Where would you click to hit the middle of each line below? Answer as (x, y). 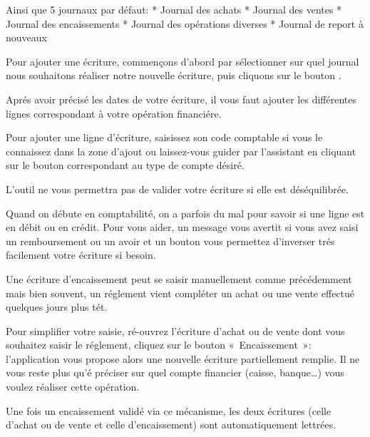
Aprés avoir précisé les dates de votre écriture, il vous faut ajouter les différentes (181, 99)
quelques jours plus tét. (57, 307)
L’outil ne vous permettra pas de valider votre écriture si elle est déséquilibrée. (178, 189)
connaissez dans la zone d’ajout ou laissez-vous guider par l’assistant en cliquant (181, 151)
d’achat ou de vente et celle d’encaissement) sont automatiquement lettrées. (171, 425)
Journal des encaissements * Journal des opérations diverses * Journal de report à (185, 23)
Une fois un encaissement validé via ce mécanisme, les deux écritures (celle (169, 410)
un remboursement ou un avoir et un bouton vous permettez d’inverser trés (170, 241)
